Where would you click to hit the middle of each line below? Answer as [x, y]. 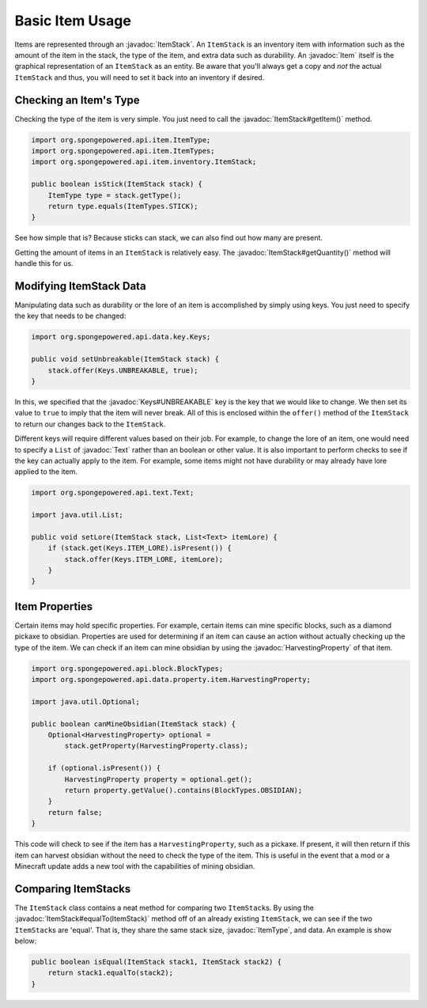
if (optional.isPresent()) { [104, 768]
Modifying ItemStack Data [80, 286]
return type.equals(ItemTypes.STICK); [123, 206]
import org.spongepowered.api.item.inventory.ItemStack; [144, 162]
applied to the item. [46, 472]
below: [26, 941]
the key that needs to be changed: [70, 316]
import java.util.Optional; [85, 701]
